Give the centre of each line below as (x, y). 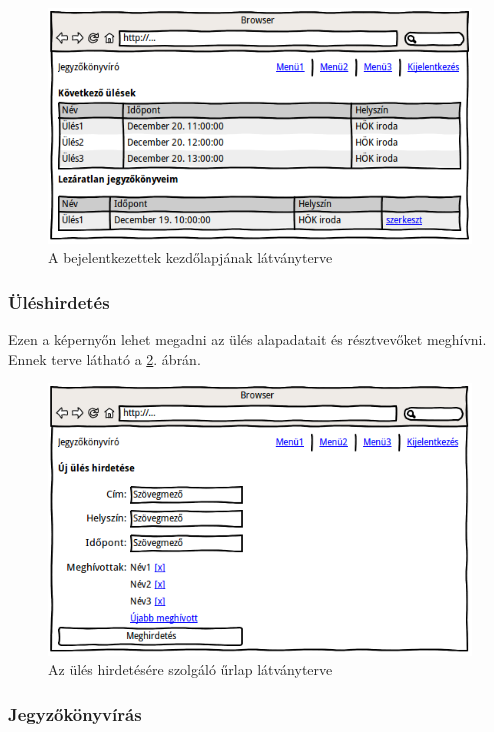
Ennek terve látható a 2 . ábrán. (104, 358)
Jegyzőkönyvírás (75, 713)
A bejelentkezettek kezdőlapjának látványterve (190, 257)
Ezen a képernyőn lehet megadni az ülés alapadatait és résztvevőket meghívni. (247, 339)
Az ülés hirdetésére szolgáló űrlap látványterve (190, 669)
